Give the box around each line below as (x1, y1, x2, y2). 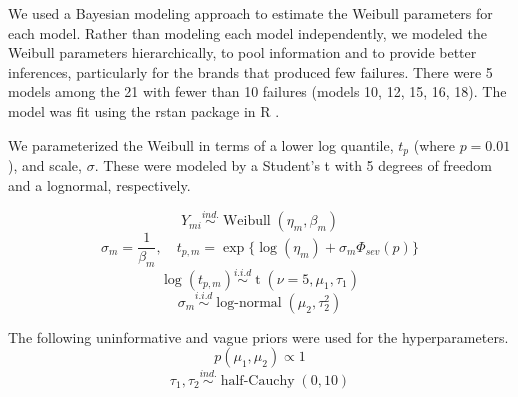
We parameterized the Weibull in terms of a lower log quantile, (8, 134, 394, 155)
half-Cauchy (220, 373, 295, 388)
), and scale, (8, 155, 82, 176)
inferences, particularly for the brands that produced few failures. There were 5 (8, 61, 493, 82)
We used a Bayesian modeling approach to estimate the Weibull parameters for (8, 3, 493, 23)
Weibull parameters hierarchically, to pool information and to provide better (8, 42, 477, 63)
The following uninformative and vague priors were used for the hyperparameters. (8, 326, 509, 347)
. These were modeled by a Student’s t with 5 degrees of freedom (94, 155, 492, 176)
